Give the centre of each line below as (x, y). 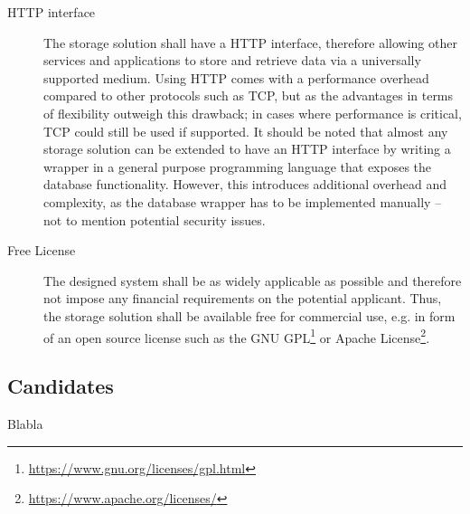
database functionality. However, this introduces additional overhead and (245, 184)
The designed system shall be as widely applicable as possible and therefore (253, 280)
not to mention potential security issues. (155, 219)
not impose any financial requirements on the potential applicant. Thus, (243, 298)
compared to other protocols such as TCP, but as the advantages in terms (249, 95)
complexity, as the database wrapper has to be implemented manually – (243, 201)
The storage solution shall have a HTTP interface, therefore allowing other (250, 42)
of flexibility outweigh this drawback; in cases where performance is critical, (253, 113)
